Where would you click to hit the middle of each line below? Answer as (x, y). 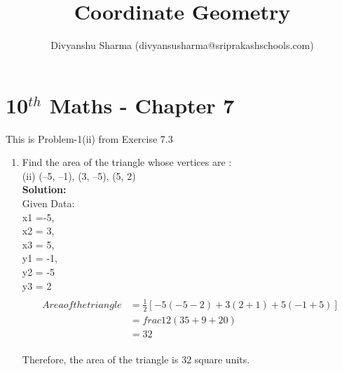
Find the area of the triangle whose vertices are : (127, 162)
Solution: (44, 189)
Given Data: (48, 203)
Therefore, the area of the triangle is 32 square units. (136, 359)
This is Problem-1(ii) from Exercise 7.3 (89, 138)
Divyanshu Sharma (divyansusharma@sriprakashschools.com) (182, 45)
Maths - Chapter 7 (142, 105)
